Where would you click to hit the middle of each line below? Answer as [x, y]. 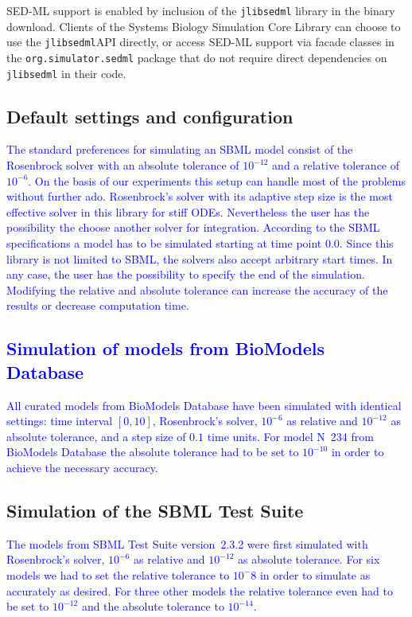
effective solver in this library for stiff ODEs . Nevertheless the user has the [188, 211]
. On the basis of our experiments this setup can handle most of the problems [217, 180]
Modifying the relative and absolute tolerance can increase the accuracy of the [197, 289]
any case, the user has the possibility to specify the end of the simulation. [186, 274]
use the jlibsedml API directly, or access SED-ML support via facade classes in [200, 42]
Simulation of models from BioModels [166, 348]
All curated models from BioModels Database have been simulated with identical [204, 405]
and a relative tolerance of [336, 165]
